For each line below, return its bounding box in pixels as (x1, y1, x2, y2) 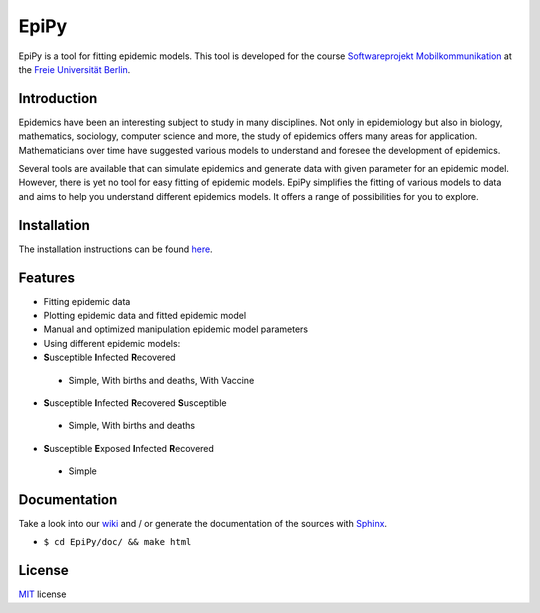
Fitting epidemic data (43, 295, 131, 307)
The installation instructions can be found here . (18, 243, 214, 255)
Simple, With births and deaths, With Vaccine (68, 374, 255, 386)
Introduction (18, 90, 98, 107)
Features (18, 269, 75, 286)
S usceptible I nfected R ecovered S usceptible (43, 396, 227, 409)
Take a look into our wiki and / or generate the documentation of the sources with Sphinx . (18, 518, 388, 530)
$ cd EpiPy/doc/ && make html (43, 536, 192, 548)
